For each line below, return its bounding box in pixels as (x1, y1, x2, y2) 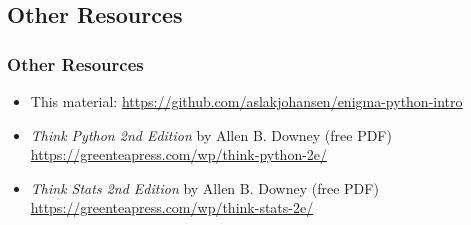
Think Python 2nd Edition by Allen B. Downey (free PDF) (30, 124, 392, 145)
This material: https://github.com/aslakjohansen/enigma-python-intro (30, 91, 463, 111)
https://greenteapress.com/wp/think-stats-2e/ (30, 197, 314, 218)
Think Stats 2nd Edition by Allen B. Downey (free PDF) (30, 177, 379, 198)
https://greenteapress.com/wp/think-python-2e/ (30, 144, 328, 165)
